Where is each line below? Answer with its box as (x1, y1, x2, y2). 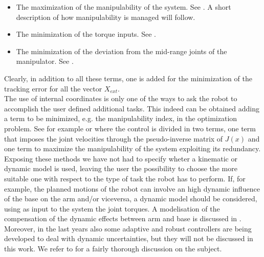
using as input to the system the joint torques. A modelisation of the (4, 203, 220, 214)
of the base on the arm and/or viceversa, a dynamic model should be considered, (4, 193, 257, 204)
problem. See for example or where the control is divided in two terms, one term (4, 123, 256, 133)
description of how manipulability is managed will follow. (16, 11, 195, 22)
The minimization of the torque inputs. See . (16, 29, 156, 39)
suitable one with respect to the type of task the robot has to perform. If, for (4, 173, 246, 183)
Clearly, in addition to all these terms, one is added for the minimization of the (4, 73, 252, 83)
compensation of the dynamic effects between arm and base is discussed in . (4, 213, 241, 224)
